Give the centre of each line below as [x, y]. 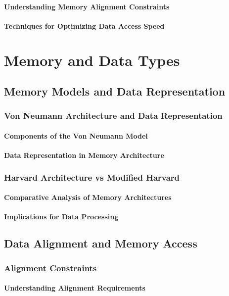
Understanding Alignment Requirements [75, 288]
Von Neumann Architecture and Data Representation [113, 116]
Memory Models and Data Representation [115, 91]
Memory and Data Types [92, 60]
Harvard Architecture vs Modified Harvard [92, 177]
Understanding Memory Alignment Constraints [87, 6]
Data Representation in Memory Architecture [84, 155]
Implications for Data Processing [61, 217]
